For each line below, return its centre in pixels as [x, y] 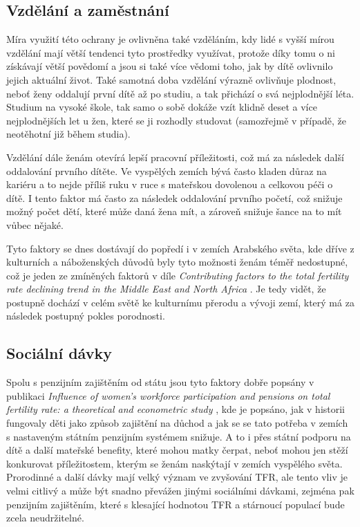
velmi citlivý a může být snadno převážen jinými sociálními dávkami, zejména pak [180, 491]
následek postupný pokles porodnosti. [86, 316]
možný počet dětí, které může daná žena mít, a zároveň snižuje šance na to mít [174, 211]
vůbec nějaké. [35, 224]
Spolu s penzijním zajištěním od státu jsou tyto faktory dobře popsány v [160, 382]
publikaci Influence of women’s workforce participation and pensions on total [168, 395]
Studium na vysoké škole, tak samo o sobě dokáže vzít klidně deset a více [162, 107]
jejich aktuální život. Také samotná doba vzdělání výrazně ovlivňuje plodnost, [171, 79]
